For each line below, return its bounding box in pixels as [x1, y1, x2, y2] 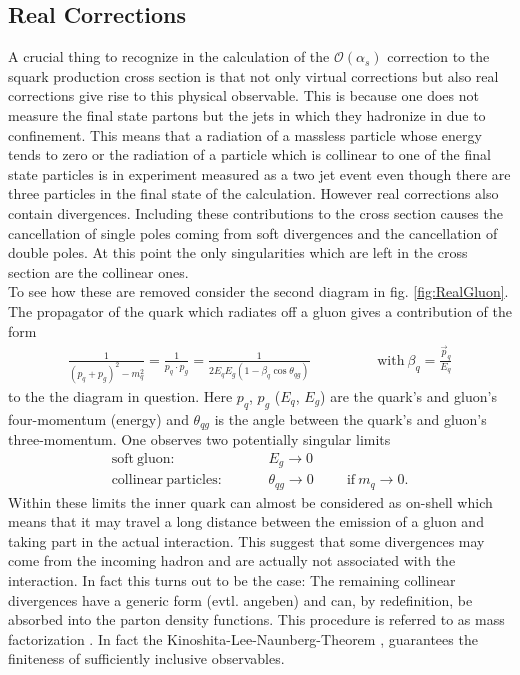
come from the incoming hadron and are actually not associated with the [8, 550, 456, 571]
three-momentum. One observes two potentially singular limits [8, 429, 391, 450]
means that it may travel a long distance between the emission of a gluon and [8, 511, 484, 532]
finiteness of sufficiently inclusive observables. [8, 648, 285, 669]
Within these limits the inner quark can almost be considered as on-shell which [8, 491, 493, 512]
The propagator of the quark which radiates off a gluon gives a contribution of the [8, 300, 512, 321]
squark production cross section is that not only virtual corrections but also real [8, 65, 499, 86]
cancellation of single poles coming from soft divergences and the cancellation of [8, 222, 498, 243]
